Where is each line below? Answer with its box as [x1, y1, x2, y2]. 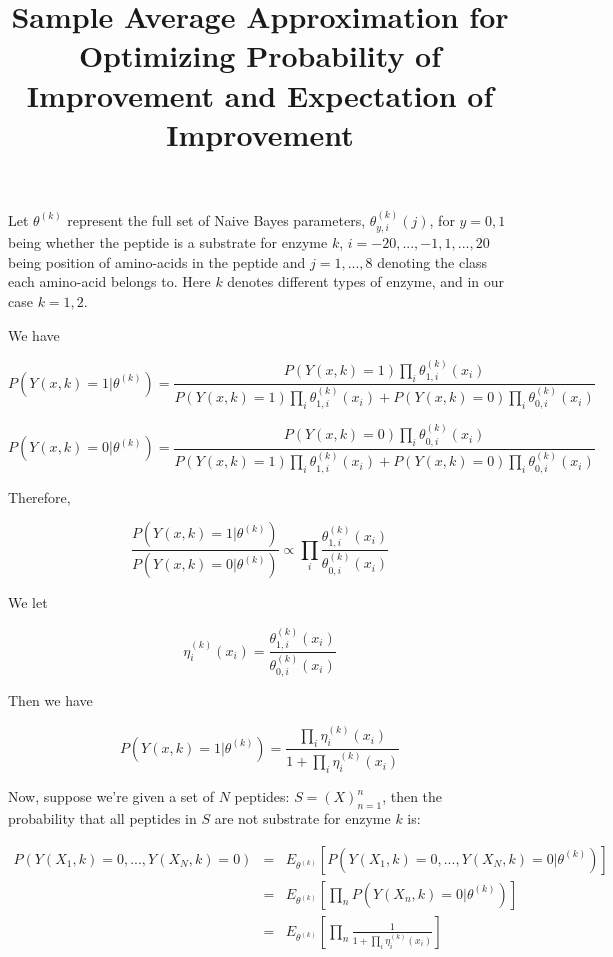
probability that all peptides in [8, 807, 197, 828]
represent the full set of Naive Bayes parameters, [67, 209, 366, 230]
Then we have [8, 690, 93, 711]
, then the [382, 786, 443, 807]
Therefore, [8, 486, 71, 507]
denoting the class [377, 251, 488, 272]
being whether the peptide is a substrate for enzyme [8, 232, 328, 253]
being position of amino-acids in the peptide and [8, 251, 306, 272]
